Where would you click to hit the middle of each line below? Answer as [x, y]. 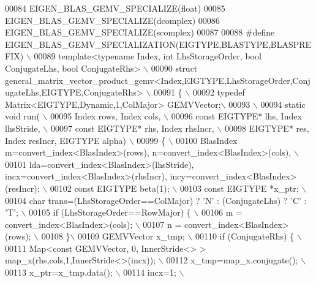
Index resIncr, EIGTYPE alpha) [66, 140]
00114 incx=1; [150, 272]
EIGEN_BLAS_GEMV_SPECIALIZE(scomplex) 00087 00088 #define [140, 32]
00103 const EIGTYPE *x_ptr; [239, 188]
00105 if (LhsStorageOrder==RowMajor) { [110, 212]
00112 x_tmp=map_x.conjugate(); [232, 260]
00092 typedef [219, 92]
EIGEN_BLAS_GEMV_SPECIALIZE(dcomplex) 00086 [112, 20]
